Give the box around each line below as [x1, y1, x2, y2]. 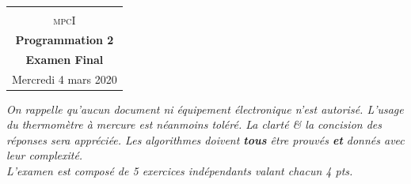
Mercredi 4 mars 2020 [12, 70, 117, 87]
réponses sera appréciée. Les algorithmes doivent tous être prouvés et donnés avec [6, 131, 405, 148]
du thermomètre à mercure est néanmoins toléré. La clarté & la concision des [6, 116, 382, 133]
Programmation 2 [15, 31, 114, 47]
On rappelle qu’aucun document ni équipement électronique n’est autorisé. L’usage [6, 100, 404, 117]
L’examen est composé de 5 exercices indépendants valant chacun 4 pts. [6, 163, 353, 178]
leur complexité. [6, 147, 83, 163]
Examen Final [25, 51, 104, 67]
